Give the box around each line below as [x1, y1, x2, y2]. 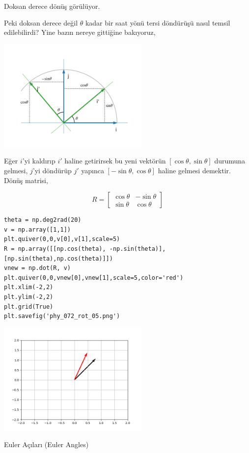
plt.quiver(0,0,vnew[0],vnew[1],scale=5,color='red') [4, 274, 184, 281]
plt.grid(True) [4, 303, 54, 310]
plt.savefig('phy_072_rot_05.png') [4, 313, 120, 320]
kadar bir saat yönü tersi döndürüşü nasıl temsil [85, 17, 230, 27]
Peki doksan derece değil [4, 17, 78, 27]
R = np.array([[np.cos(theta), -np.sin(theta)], [4, 245, 166, 252]
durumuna [214, 156, 246, 166]
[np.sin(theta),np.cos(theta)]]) [4, 255, 113, 262]
